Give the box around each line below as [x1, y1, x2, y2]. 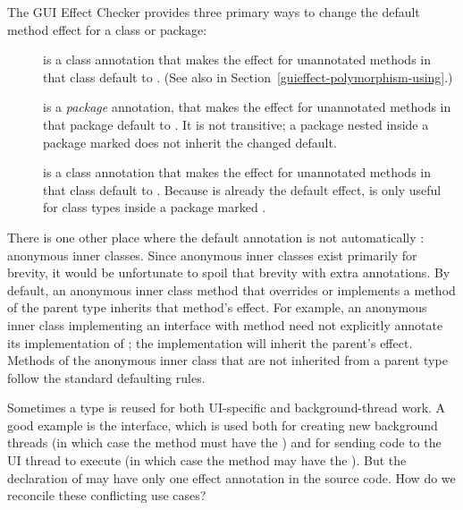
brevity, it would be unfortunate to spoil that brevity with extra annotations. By [7, 263, 450, 282]
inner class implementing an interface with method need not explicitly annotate [7, 315, 443, 334]
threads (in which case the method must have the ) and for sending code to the [7, 433, 442, 452]
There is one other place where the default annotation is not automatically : [7, 227, 425, 246]
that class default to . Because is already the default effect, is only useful [43, 180, 442, 199]
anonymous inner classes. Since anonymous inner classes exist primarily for [7, 245, 417, 264]
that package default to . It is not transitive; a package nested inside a [43, 115, 429, 133]
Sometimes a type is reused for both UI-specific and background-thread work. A [7, 398, 446, 417]
